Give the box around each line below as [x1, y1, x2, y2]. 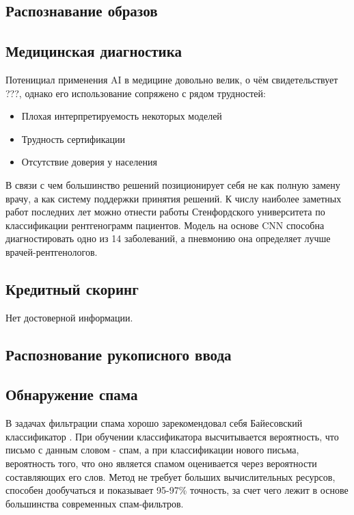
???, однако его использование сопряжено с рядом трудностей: [5, 85, 266, 100]
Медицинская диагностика [5, 40, 182, 62]
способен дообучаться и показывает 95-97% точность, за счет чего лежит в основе [5, 483, 349, 497]
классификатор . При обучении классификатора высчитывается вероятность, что [5, 429, 339, 443]
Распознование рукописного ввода [5, 343, 232, 365]
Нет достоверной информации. [5, 310, 133, 324]
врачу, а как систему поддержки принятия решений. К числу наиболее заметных [5, 191, 342, 205]
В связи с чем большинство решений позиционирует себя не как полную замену [5, 177, 340, 192]
